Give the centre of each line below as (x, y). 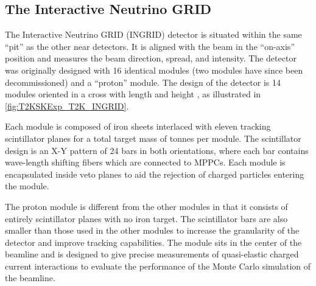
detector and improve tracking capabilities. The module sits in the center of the (153, 242)
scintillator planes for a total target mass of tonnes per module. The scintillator (153, 138)
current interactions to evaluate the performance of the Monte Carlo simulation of (158, 266)
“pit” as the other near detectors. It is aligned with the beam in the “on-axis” (150, 46)
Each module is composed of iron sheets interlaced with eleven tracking (138, 126)
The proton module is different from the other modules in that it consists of (146, 206)
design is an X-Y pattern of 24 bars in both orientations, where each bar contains (157, 150)
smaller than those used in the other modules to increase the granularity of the (152, 230)
